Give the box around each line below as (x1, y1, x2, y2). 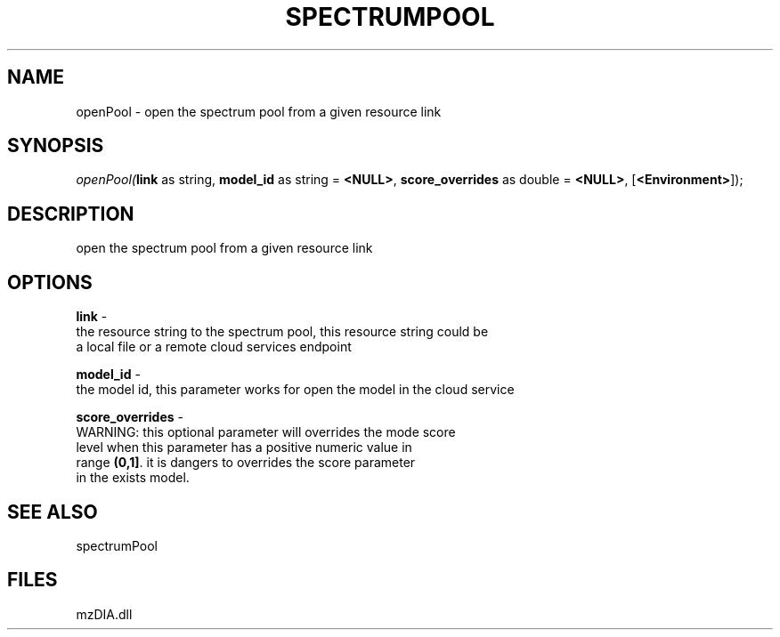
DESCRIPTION (7, 202, 134, 225)
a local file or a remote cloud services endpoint (76, 339, 352, 355)
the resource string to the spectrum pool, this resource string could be (76, 324, 489, 340)
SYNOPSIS (7, 134, 104, 157)
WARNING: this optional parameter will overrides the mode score (76, 424, 456, 440)
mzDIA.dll (76, 606, 133, 622)
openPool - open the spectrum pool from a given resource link (76, 103, 442, 119)
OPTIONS (7, 270, 93, 294)
